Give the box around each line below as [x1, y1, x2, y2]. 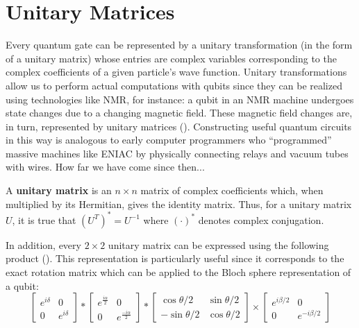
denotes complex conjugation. [198, 212, 324, 227]
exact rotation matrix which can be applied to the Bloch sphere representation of [6, 264, 351, 279]
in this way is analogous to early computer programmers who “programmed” [6, 132, 332, 147]
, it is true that [12, 212, 76, 227]
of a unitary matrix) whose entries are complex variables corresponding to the [6, 51, 337, 65]
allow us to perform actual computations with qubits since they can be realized [6, 78, 342, 92]
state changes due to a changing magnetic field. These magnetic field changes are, [6, 105, 353, 120]
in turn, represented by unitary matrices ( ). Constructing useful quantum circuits [6, 119, 352, 133]
